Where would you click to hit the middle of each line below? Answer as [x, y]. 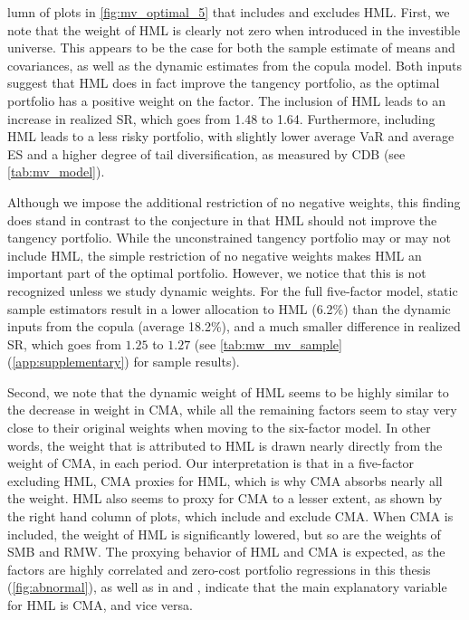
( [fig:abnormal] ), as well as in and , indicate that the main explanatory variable [227, 587]
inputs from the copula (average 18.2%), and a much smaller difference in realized [234, 326]
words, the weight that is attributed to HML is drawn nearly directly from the [225, 445]
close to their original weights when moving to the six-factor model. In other [219, 428]
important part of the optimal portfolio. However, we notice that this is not [217, 273]
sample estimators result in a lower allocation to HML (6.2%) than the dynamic [229, 308]
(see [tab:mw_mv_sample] [268, 343]
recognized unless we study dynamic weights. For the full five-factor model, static [233, 290]
